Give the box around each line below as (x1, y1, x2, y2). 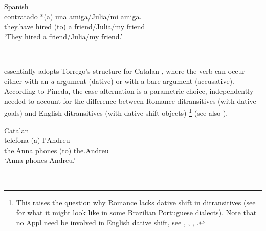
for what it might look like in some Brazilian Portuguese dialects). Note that (16, 207, 257, 218)
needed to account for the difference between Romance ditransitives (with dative (4, 95, 256, 106)
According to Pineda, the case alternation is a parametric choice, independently (4, 86, 254, 96)
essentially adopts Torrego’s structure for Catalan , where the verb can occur (4, 65, 245, 76)
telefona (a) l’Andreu (4, 135, 70, 145)
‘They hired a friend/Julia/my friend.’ (4, 31, 123, 41)
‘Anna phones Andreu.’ (4, 155, 76, 165)
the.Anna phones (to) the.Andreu (4, 144, 109, 155)
